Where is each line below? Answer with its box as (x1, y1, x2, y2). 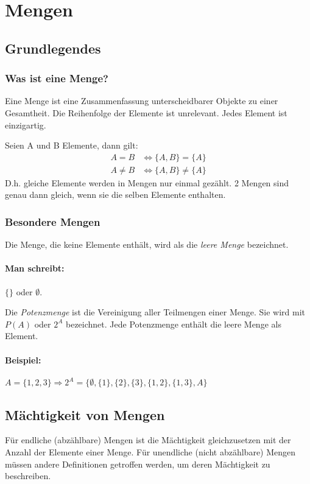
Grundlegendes (5, 38, 101, 57)
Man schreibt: (5, 262, 65, 275)
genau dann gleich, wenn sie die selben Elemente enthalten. (5, 188, 226, 201)
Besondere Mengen (5, 214, 100, 229)
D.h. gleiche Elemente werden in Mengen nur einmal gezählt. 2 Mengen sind (5, 176, 289, 189)
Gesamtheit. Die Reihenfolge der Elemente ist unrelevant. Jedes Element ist (5, 106, 287, 119)
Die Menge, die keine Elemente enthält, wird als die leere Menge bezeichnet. (5, 238, 289, 251)
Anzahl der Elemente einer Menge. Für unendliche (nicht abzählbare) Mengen (5, 446, 296, 458)
